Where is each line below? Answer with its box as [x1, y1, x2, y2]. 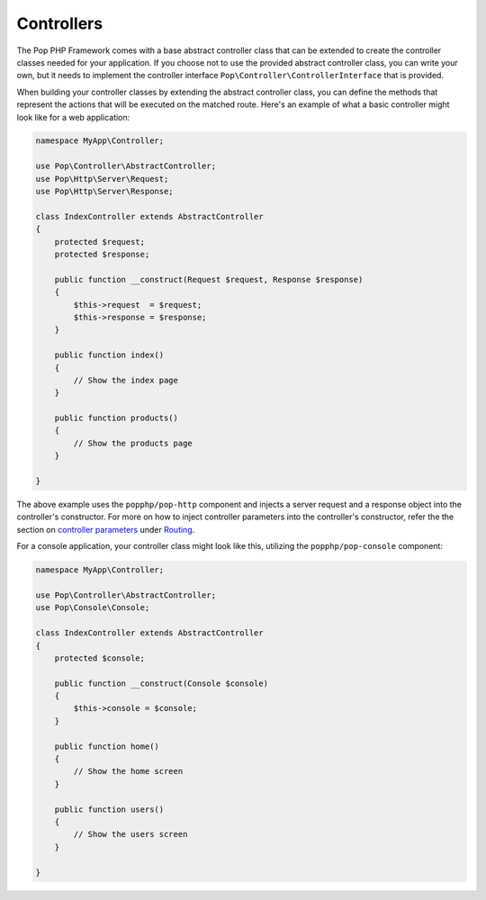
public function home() [54, 741, 159, 751]
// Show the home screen [73, 766, 184, 777]
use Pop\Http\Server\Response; [35, 186, 175, 197]
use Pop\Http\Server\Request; [35, 174, 169, 184]
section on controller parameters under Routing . [16, 524, 195, 535]
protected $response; [54, 249, 150, 259]
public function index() [54, 350, 165, 360]
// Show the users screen [73, 829, 188, 840]
